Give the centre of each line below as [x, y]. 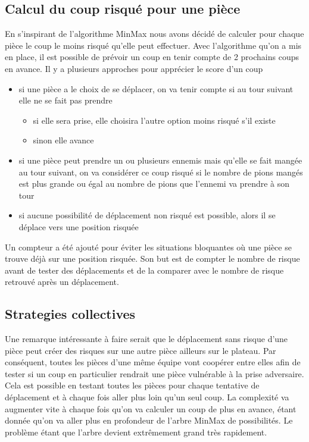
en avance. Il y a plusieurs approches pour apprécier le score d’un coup [134, 68]
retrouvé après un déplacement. [62, 282]
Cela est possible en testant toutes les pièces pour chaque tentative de [132, 385]
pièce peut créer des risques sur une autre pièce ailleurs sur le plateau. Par [141, 350]
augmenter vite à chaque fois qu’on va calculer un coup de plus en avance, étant [151, 408]
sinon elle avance [63, 140]
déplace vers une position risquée [79, 226]
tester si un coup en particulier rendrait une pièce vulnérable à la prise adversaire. [154, 373]
